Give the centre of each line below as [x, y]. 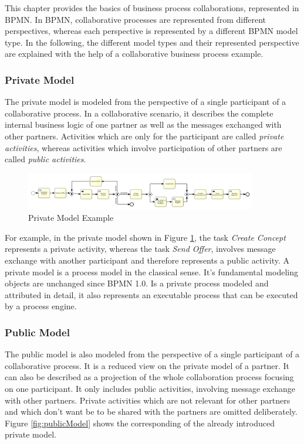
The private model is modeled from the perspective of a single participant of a [146, 102]
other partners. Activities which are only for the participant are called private [144, 136]
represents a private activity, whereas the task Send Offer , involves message [140, 249]
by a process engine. [41, 306]
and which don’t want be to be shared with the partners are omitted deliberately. [151, 411]
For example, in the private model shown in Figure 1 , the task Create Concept [145, 237]
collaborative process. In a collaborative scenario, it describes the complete [139, 113]
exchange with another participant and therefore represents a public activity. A [147, 260]
